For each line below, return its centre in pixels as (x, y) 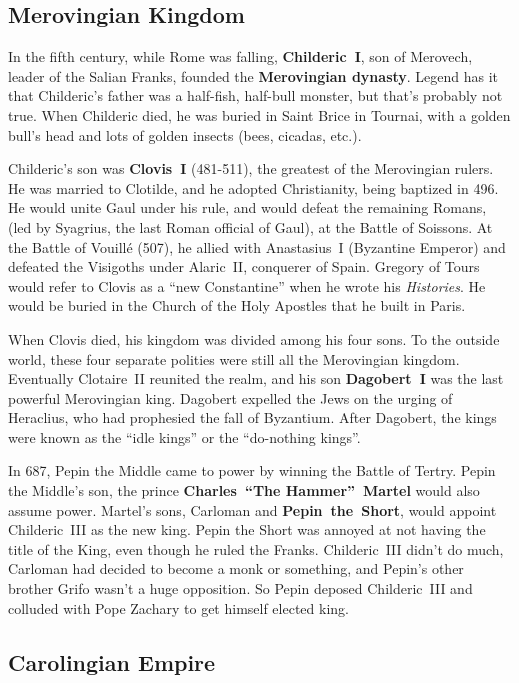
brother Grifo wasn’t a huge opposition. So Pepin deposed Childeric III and (240, 588)
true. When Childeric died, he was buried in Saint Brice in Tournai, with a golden (259, 114)
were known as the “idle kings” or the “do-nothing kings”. (184, 436)
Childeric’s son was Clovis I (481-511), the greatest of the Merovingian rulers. (251, 168)
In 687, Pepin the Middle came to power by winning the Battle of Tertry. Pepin (252, 470)
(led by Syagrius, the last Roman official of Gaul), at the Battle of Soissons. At (250, 226)
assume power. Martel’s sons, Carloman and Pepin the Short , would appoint (252, 509)
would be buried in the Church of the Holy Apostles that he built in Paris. (237, 305)
